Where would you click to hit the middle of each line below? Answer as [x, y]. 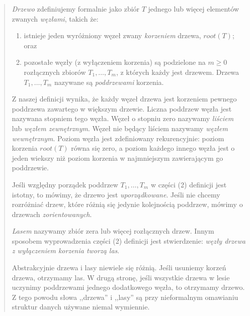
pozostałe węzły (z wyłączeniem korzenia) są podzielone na [115, 62]
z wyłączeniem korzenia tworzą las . [66, 250]
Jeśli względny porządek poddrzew [65, 184]
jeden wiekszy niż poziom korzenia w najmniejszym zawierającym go [117, 157]
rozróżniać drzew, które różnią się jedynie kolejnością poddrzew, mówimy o [127, 204]
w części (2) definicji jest [189, 184]
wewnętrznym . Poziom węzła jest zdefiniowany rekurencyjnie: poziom [118, 138]
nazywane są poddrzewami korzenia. [109, 82]
